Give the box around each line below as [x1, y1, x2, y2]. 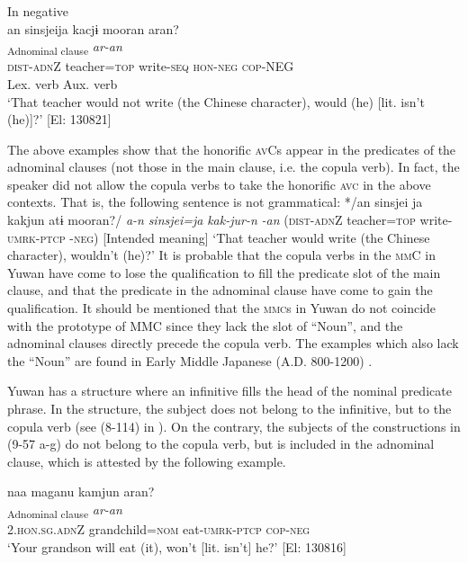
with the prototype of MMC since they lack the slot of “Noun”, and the [7, 316, 403, 335]
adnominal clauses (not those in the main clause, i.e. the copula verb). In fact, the [7, 157, 460, 176]
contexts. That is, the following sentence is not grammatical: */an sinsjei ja [7, 192, 423, 211]
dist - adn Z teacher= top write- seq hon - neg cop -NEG [7, 57, 294, 76]
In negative [7, 2, 69, 20]
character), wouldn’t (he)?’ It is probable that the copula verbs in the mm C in [7, 246, 436, 264]
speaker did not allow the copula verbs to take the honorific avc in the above [7, 174, 431, 193]
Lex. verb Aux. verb [7, 74, 118, 93]
